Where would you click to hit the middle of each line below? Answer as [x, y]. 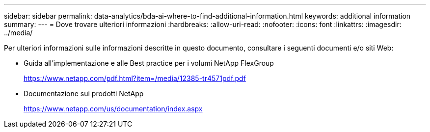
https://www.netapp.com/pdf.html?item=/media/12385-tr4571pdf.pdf [135, 78]
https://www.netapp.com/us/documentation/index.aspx [113, 109]
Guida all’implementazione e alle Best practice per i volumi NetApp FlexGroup [149, 63]
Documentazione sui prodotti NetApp [84, 93]
